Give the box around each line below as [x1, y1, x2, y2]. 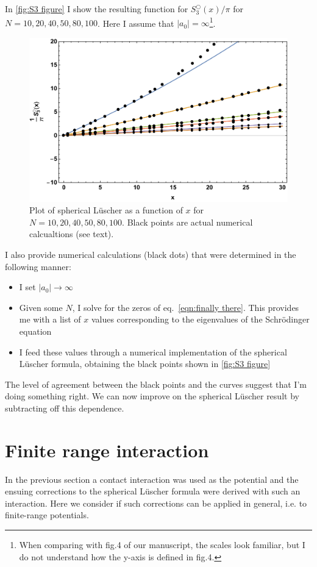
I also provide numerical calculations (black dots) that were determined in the [5, 248, 296, 260]
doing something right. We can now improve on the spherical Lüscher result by [5, 390, 299, 402]
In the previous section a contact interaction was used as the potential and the [5, 472, 299, 485]
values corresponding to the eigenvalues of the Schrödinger [91, 313, 310, 326]
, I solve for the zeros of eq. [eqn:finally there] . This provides [72, 301, 299, 313]
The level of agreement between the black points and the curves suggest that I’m [5, 377, 307, 390]
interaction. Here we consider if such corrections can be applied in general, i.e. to [5, 496, 307, 509]
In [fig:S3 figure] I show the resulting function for [5, 2, 188, 15]
